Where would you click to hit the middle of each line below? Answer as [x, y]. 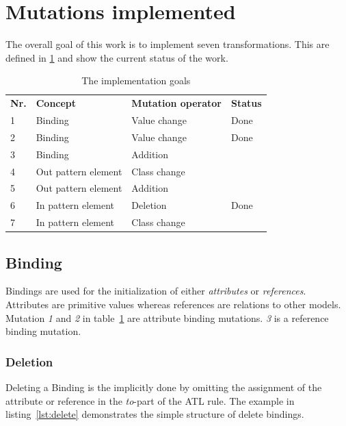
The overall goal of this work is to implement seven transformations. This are [168, 44]
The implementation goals [136, 80]
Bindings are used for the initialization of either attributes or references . [156, 291]
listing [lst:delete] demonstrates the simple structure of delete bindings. [155, 414]
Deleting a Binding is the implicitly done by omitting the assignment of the [164, 387]
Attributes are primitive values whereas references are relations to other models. [173, 304]
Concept [56, 103]
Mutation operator [176, 103]
